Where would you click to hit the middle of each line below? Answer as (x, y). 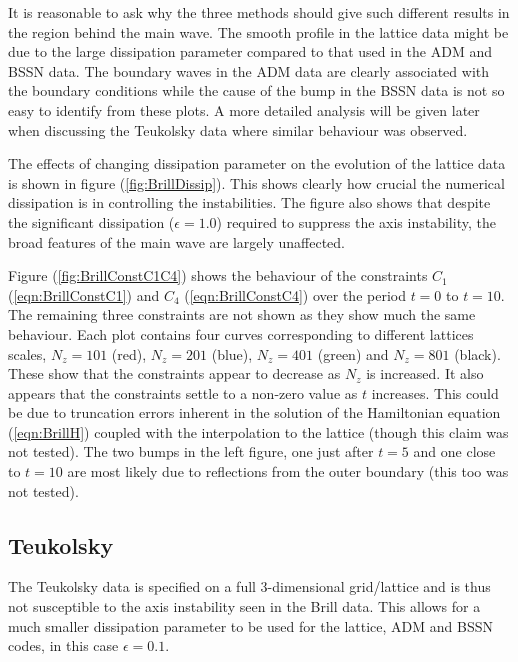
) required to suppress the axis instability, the (356, 221)
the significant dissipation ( (91, 221)
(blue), (232, 353)
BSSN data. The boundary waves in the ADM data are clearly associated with (249, 70)
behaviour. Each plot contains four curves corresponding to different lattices (241, 333)
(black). (477, 353)
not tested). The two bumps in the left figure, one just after (191, 451)
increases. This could (435, 392)
